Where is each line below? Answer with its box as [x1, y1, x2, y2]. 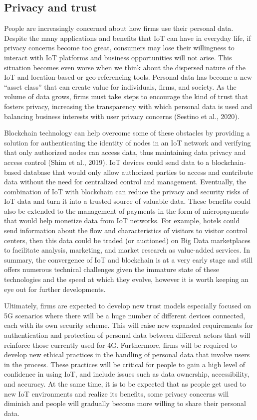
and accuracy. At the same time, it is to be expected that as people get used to [4, 378, 246, 389]
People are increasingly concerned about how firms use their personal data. [4, 23, 234, 33]
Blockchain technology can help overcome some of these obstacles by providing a [4, 128, 250, 138]
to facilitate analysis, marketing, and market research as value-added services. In [4, 245, 250, 255]
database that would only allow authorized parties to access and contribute [23, 166, 254, 177]
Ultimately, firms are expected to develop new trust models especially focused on [4, 300, 252, 311]
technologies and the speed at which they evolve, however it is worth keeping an [4, 274, 249, 284]
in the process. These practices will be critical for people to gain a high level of [4, 359, 246, 369]
